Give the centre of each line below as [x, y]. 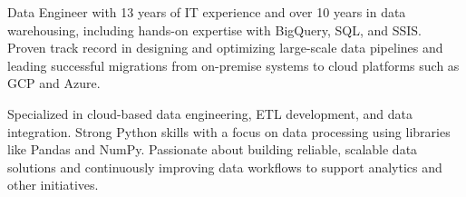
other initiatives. [53, 185]
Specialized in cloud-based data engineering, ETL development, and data [210, 113]
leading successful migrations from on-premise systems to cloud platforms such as [233, 65]
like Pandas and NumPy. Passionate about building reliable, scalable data [213, 149]
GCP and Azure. [54, 83]
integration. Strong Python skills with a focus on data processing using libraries [229, 131]
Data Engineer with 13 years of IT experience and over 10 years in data [207, 12]
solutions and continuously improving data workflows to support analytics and [225, 167]
